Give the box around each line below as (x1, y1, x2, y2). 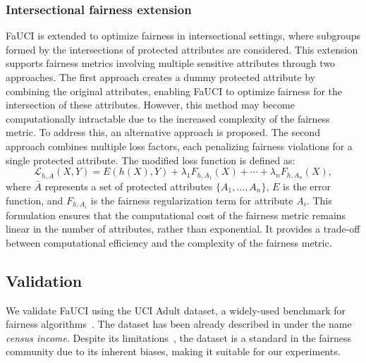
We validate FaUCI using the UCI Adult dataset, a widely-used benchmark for (6, 302, 346, 317)
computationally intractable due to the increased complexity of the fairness (6, 111, 330, 125)
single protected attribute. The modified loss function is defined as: (6, 152, 295, 167)
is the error (283, 178, 331, 193)
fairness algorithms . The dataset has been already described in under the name (6, 316, 352, 331)
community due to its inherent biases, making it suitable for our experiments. (6, 344, 341, 359)
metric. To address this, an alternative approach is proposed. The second (6, 125, 320, 140)
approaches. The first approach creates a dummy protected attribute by (6, 70, 316, 84)
